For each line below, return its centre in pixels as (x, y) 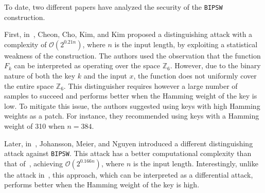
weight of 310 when (34, 126)
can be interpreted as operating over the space (87, 65)
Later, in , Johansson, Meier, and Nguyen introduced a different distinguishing (129, 143)
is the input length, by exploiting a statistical (186, 44)
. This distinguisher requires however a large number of (151, 85)
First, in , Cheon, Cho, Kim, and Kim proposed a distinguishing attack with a (128, 34)
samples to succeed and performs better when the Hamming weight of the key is (131, 96)
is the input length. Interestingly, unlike (196, 163)
